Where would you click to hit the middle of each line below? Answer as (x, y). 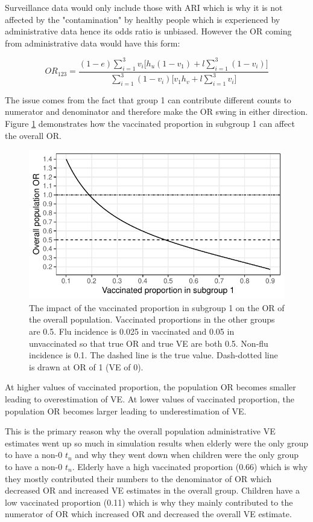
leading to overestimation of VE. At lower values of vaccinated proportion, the (150, 398)
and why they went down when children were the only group (187, 455)
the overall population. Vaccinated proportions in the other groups (152, 319)
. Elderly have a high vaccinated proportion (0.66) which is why (190, 466)
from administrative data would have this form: (93, 43)
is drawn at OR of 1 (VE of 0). (86, 366)
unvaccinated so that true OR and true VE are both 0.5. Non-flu (149, 343)
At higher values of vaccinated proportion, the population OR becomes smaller (150, 387)
